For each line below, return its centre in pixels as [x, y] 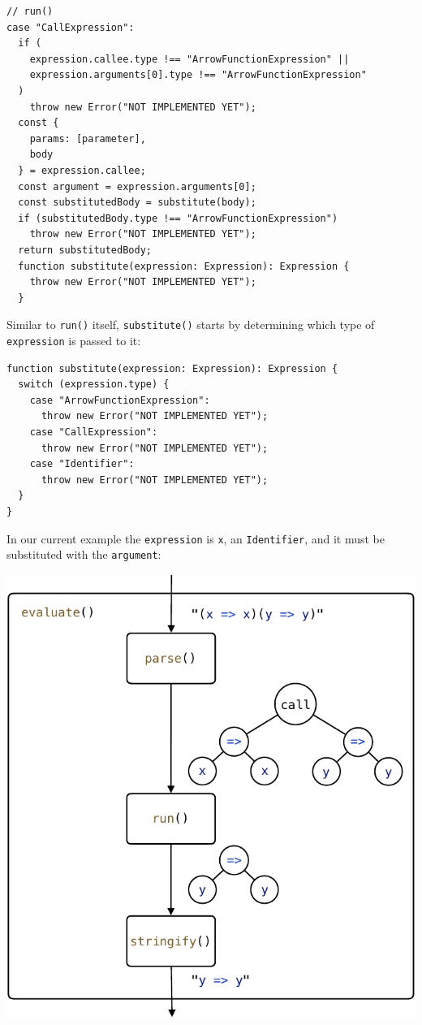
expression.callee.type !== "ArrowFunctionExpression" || [189, 59]
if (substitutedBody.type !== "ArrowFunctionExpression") [178, 218]
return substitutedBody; [85, 250]
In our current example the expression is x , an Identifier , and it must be [196, 538]
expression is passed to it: [74, 340]
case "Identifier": [82, 464]
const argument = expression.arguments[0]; [137, 186]
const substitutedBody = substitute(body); [137, 203]
